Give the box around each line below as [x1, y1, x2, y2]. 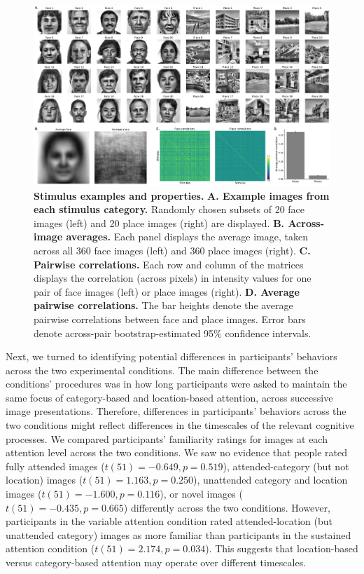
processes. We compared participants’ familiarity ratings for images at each [6, 431, 328, 446]
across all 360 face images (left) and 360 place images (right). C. [34, 242, 311, 257]
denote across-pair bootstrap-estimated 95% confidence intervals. [34, 325, 311, 340]
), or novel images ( [160, 486, 243, 501]
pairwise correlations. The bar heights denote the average [34, 298, 293, 313]
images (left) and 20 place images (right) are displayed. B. [34, 215, 285, 230]
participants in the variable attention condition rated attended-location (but [6, 514, 332, 528]
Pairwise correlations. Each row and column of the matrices [34, 257, 304, 271]
